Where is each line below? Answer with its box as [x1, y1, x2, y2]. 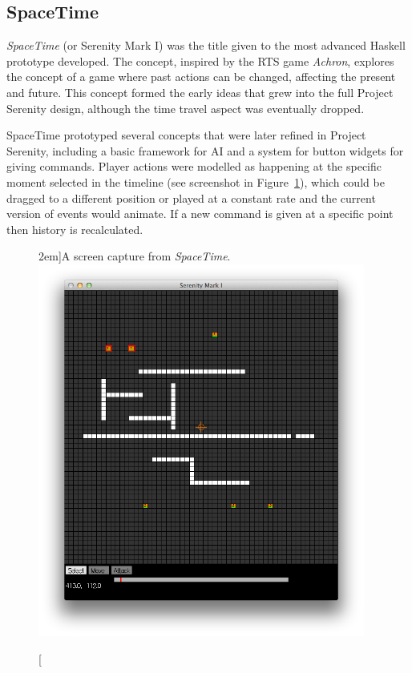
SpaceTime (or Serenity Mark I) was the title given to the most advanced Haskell [6, 37, 406, 54]
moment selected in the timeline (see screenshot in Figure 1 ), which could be [6, 173, 385, 190]
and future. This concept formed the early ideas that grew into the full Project [6, 83, 394, 100]
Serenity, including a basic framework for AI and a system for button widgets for [6, 142, 404, 159]
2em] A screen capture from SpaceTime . [38, 248, 231, 264]
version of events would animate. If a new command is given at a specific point [6, 205, 394, 222]
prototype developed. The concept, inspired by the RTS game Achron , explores [6, 52, 394, 69]
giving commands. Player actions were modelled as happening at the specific [6, 158, 382, 175]
